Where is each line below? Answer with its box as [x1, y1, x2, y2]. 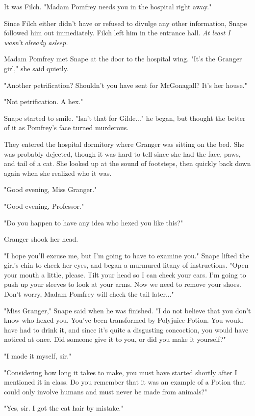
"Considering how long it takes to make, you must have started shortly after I [4, 367, 237, 377]
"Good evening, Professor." [4, 200, 84, 211]
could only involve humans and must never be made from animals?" [4, 386, 207, 396]
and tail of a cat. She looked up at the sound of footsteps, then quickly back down [4, 158, 251, 168]
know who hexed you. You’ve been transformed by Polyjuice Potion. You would [4, 315, 243, 325]
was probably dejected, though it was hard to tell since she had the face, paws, [4, 148, 241, 159]
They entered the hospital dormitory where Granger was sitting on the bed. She [4, 139, 245, 149]
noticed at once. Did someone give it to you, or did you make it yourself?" [4, 334, 226, 344]
